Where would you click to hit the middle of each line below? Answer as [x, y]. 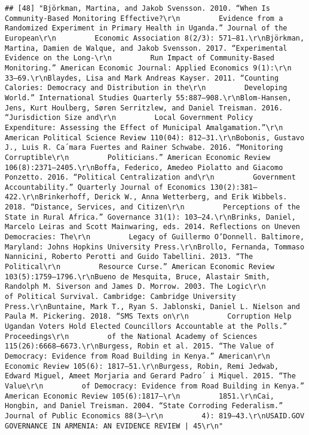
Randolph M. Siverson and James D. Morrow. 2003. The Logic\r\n [135, 287]
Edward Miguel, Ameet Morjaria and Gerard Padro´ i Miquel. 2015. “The [150, 376]
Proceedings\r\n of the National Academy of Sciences [131, 336]
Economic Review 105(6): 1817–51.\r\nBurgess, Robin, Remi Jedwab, [142, 366]
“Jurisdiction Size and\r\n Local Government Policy [129, 118]
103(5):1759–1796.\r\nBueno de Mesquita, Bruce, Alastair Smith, [137, 277]
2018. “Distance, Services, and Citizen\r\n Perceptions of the [152, 207]
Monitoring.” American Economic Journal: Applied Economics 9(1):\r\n [148, 68]
